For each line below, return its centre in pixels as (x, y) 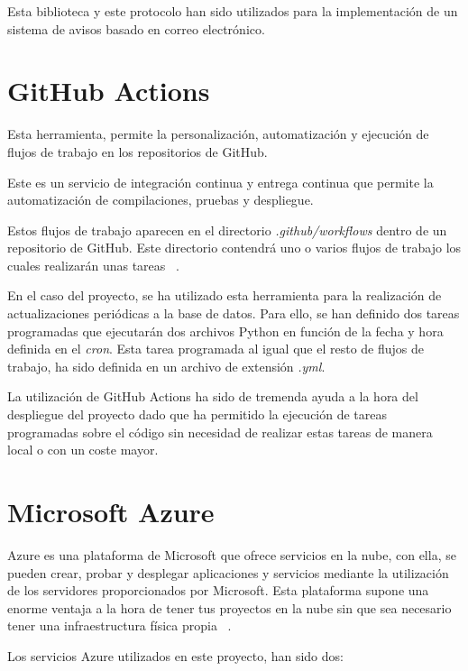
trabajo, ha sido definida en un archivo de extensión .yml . (166, 366)
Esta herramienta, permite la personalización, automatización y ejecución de (218, 134)
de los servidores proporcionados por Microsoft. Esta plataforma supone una (218, 590)
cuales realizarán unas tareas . (93, 265)
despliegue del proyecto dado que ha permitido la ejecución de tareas (197, 414)
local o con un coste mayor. (83, 450)
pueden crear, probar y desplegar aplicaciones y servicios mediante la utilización (228, 572)
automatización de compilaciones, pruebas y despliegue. (161, 200)
